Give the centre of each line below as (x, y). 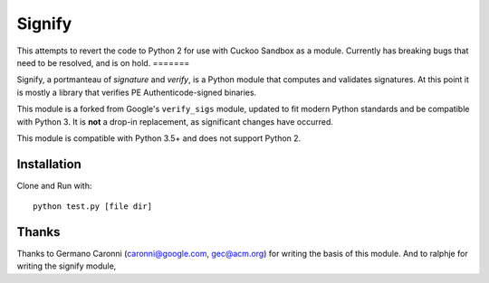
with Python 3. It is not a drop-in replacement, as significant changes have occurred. (175, 121)
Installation (49, 164)
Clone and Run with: (54, 185)
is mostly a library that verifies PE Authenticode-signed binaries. (137, 92)
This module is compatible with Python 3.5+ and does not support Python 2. (159, 138)
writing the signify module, (67, 266)
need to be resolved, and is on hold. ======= (103, 62)
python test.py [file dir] (93, 207)
